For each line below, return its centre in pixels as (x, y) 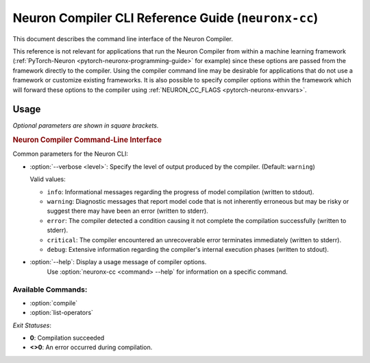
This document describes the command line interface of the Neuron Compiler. (123, 38)
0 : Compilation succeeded (67, 338)
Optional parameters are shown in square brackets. (86, 126)
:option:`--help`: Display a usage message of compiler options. (118, 262)
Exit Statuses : (32, 325)
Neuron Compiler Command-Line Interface (87, 140)
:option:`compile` (54, 303)
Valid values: (48, 179)
